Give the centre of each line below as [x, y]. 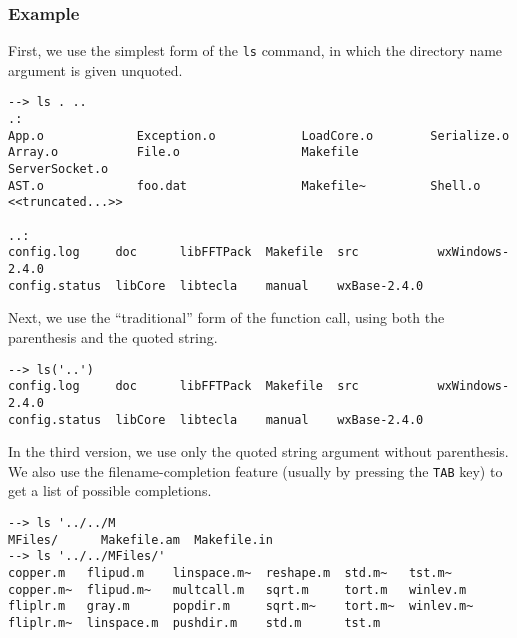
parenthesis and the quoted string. [113, 336]
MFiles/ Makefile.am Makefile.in [140, 539]
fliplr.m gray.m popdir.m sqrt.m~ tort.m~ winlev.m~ [241, 606]
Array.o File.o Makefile [183, 152]
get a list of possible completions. [110, 490]
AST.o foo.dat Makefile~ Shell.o [244, 185]
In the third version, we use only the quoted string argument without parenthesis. [258, 451]
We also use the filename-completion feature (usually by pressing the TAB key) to [255, 470]
